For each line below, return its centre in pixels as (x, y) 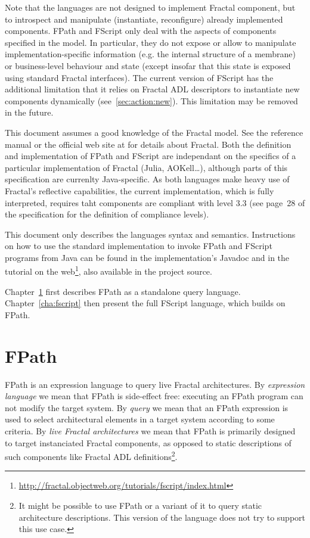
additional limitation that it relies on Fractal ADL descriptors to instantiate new (152, 89)
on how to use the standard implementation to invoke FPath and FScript (139, 246)
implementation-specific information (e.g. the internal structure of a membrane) (151, 54)
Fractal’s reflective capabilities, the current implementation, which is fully (139, 190)
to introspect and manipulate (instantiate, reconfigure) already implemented (144, 19)
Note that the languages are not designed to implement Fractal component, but (150, 7)
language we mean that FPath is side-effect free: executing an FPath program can (154, 396)
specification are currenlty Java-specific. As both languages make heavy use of (147, 179)
